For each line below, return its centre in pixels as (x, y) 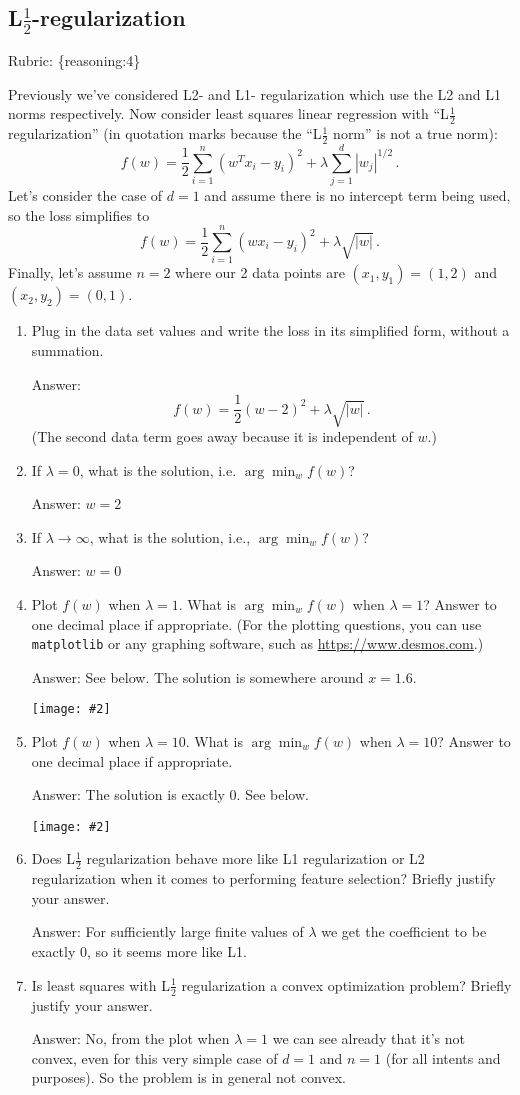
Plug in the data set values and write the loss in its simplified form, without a (270, 330)
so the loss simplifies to (79, 214)
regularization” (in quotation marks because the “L (165, 133)
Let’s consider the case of (85, 195)
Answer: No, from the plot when (130, 1038)
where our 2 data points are (260, 272)
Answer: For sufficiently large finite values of (167, 931)
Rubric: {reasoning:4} (74, 60)
